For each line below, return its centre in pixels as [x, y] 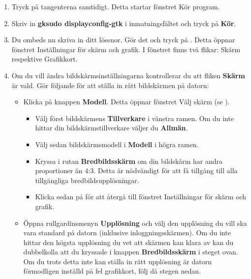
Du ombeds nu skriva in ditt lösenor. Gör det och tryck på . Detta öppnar [123, 40]
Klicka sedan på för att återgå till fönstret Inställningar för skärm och [141, 197]
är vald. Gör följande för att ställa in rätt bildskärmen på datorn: [110, 85]
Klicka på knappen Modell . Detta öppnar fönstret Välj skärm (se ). [126, 102]
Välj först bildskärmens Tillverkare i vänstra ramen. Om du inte [135, 118]
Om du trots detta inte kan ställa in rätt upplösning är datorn [117, 261]
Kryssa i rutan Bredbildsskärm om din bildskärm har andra [129, 161]
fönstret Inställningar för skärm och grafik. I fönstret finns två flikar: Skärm [126, 49]
